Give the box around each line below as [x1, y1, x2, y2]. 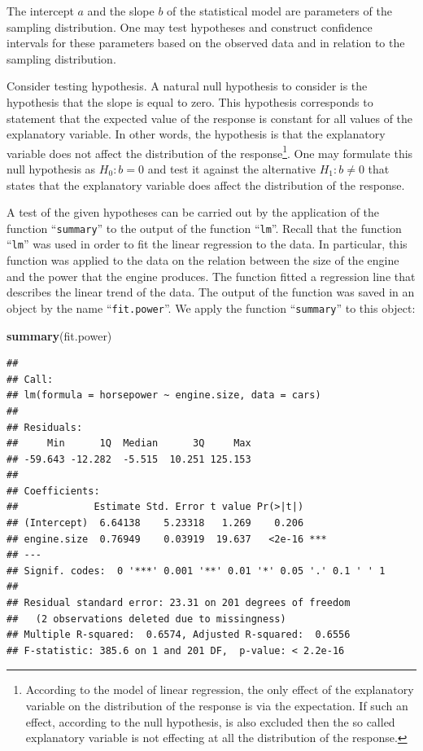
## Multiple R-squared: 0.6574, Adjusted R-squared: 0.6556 [7, 629, 351, 641]
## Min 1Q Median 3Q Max [7, 437, 251, 450]
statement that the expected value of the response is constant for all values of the [7, 109, 413, 126]
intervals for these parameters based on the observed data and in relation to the [7, 34, 405, 51]
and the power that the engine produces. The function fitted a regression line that [7, 267, 416, 284]
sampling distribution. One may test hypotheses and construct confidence [7, 18, 373, 35]
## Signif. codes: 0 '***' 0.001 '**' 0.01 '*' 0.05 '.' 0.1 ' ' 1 [7, 564, 386, 577]
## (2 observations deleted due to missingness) [7, 613, 286, 625]
